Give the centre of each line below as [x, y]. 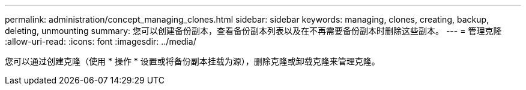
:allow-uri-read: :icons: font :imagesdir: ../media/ [101, 41]
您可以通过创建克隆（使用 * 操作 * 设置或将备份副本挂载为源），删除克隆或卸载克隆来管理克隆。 [192, 61]
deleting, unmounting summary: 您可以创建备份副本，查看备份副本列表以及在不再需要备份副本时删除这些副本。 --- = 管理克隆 [253, 31]
